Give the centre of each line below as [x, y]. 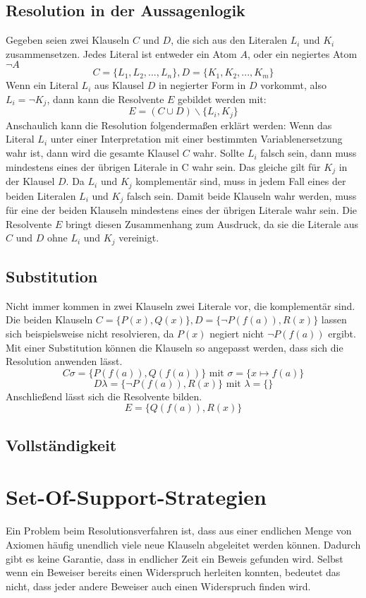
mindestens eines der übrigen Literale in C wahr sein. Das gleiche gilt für [163, 166]
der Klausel [30, 181]
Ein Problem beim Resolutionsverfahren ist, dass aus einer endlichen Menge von [179, 531]
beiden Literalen [41, 195]
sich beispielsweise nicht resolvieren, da [90, 334]
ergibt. [342, 334]
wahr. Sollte [219, 153]
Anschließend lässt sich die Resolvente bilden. [104, 396]
